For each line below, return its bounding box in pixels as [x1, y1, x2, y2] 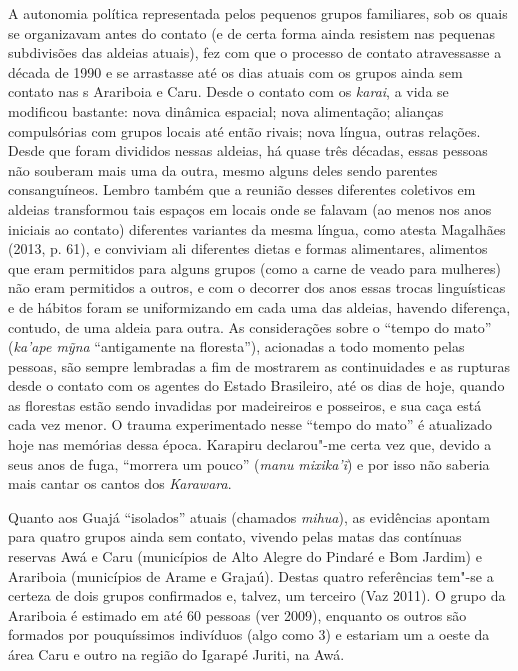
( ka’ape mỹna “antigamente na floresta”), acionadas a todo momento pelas [8, 336, 465, 357]
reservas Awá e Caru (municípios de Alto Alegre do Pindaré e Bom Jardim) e [8, 546, 482, 567]
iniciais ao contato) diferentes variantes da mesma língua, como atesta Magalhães [8, 218, 506, 239]
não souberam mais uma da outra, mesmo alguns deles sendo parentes [8, 159, 438, 180]
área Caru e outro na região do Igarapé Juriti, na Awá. [8, 644, 345, 664]
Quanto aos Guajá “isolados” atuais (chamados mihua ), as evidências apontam [8, 506, 490, 527]
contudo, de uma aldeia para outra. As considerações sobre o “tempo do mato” [8, 316, 492, 337]
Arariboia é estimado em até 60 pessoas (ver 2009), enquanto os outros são [8, 604, 467, 625]
